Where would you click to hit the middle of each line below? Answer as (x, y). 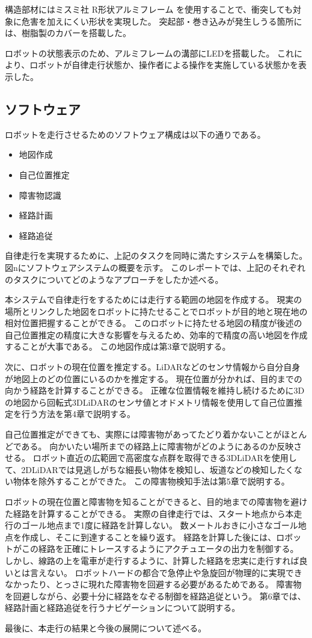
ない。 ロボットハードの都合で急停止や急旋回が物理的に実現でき (174, 572)
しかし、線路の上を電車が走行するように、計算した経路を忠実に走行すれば (152, 560)
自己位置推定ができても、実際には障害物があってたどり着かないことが (143, 434)
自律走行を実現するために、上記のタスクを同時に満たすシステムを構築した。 (156, 256)
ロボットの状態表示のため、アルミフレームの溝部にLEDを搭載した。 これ (150, 53)
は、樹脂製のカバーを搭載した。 (68, 33)
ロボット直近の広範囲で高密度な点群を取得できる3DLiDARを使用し (165, 458)
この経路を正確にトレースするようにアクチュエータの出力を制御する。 (160, 549)
